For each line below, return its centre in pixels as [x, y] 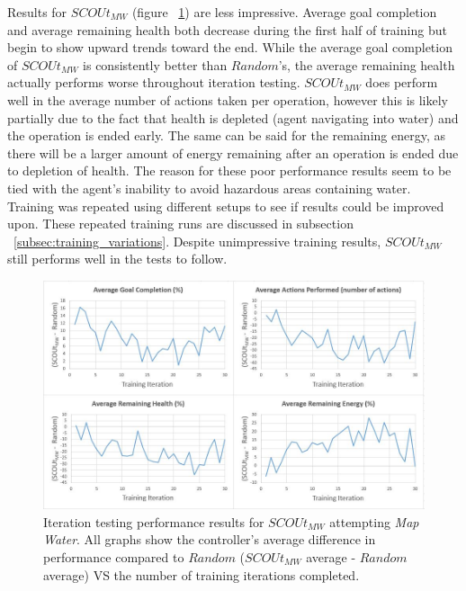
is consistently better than [155, 64]
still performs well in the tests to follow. [117, 259]
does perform [402, 82]
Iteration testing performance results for [154, 521]
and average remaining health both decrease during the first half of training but [227, 29]
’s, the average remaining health [367, 64]
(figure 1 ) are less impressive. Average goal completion [284, 12]
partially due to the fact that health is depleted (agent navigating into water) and [233, 117]
